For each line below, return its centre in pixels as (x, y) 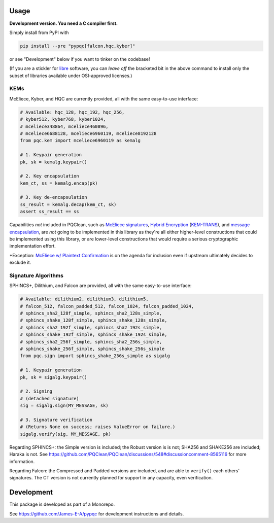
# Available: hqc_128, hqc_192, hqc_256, (72, 112)
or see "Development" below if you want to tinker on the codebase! (80, 59)
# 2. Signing (36, 391)
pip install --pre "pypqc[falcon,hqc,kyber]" (78, 46)
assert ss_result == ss (50, 212)
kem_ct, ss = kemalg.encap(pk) (59, 183)
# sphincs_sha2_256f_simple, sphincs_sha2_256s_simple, (91, 342)
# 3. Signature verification (56, 420)
